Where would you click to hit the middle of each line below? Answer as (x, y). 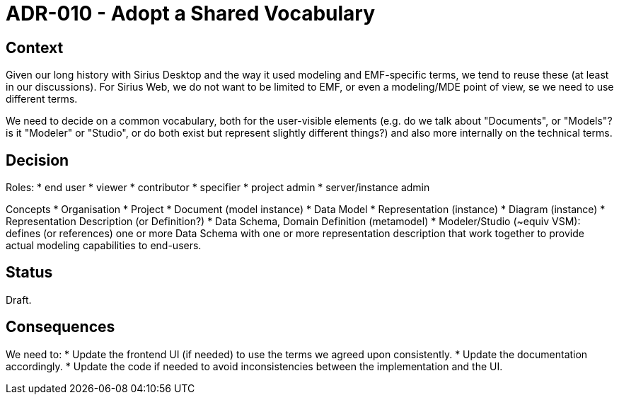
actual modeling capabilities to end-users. (104, 246)
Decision (37, 160)
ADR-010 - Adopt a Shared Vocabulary (191, 13)
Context (35, 47)
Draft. (19, 299)
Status (29, 273)
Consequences (60, 327)
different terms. (42, 99)
